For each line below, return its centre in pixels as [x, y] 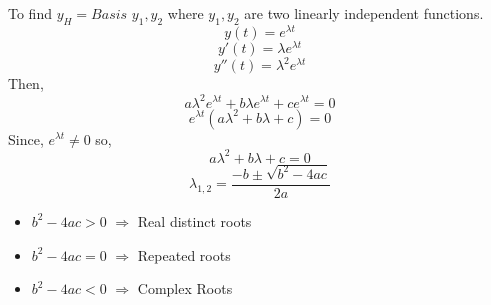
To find [30, 13]
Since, [26, 138]
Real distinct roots [194, 220]
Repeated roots [184, 254]
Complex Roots [185, 288]
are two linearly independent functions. [364, 13]
